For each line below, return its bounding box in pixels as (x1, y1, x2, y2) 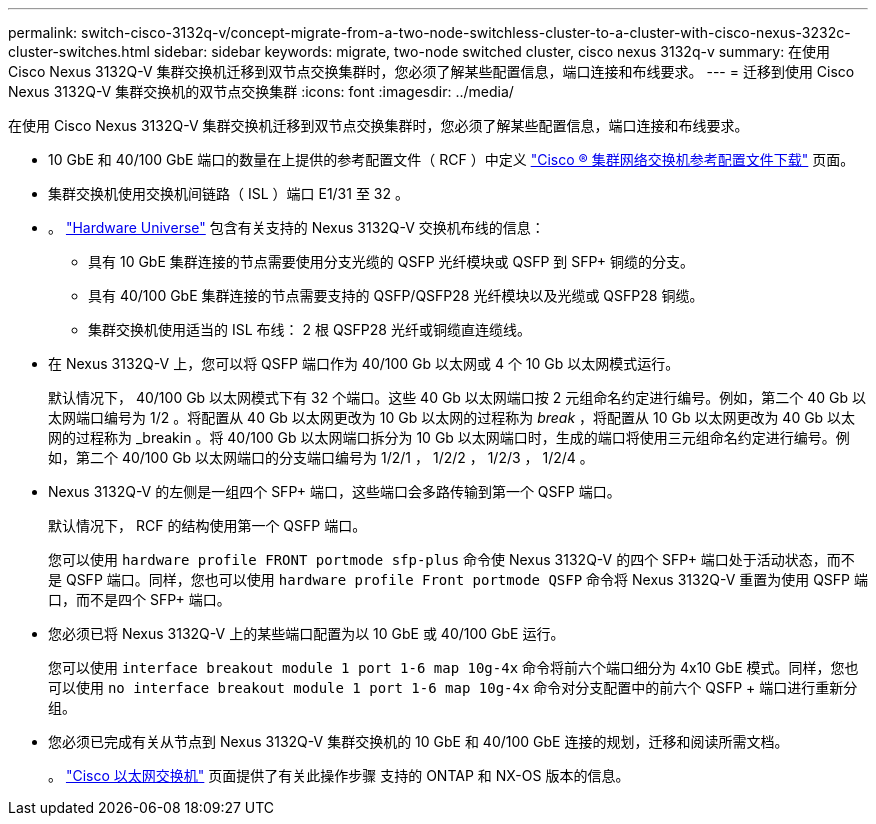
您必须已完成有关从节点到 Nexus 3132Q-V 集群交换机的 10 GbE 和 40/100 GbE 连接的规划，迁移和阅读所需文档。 (48, 733, 789, 750)
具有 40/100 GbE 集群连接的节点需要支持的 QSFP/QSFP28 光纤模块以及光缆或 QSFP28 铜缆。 (88, 287, 704, 304)
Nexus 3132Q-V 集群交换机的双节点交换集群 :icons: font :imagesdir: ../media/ (8, 83, 514, 100)
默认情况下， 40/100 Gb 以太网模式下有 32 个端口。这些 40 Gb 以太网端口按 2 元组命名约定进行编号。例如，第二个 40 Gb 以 (48, 389, 866, 406)
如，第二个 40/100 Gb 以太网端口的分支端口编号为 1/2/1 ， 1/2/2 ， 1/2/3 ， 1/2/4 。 (48, 449, 594, 466)
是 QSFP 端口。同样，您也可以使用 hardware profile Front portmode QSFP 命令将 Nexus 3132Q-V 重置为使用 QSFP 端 (48, 571, 869, 588)
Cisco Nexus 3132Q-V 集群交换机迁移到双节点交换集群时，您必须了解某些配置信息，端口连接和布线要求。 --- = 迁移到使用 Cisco (8, 63, 855, 80)
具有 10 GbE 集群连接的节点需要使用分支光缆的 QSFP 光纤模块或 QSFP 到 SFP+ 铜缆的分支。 (88, 253, 694, 270)
